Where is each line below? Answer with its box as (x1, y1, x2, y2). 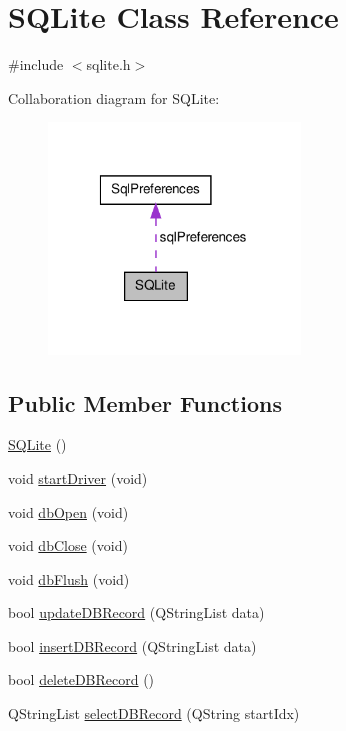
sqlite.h (86, 54, 131, 75)
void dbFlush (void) (8, 568, 130, 589)
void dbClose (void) (8, 535, 128, 556)
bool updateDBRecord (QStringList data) (8, 602, 265, 623)
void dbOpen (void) (8, 501, 129, 522)
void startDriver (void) (8, 467, 148, 488)
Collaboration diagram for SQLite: (8, 87, 220, 108)
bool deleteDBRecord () (8, 669, 155, 690)
